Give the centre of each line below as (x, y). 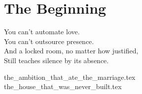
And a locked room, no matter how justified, (71, 51)
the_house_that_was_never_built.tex (63, 86)
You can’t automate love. (42, 32)
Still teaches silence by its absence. (56, 60)
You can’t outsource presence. (49, 41)
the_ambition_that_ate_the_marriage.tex (70, 77)
